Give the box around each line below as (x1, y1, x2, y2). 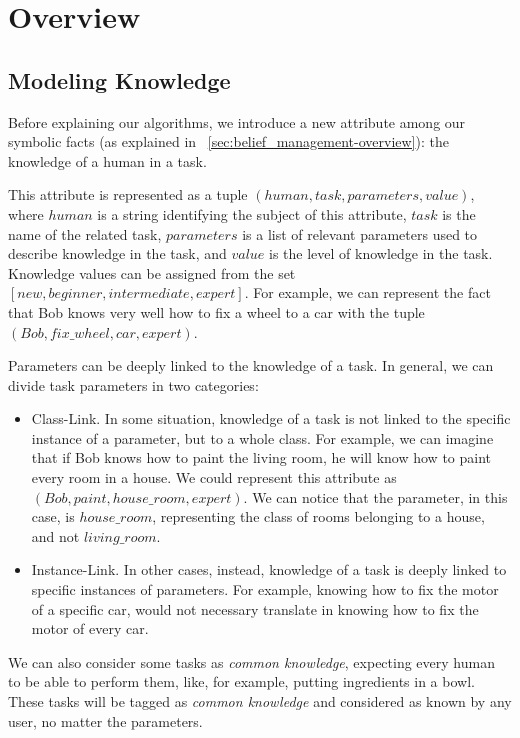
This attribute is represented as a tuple (8, 184, 248, 205)
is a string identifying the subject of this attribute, (97, 203, 407, 224)
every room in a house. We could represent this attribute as (31, 467, 397, 488)
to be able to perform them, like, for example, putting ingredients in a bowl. (8, 671, 475, 692)
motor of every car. (31, 618, 149, 639)
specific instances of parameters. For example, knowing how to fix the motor (31, 579, 499, 600)
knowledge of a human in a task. (8, 150, 207, 171)
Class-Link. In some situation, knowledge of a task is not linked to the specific (31, 408, 511, 429)
